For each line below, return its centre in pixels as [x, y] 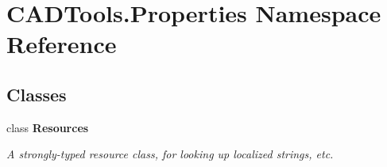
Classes [37, 94]
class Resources [48, 127]
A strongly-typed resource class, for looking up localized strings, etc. [170, 154]
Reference [62, 44]
